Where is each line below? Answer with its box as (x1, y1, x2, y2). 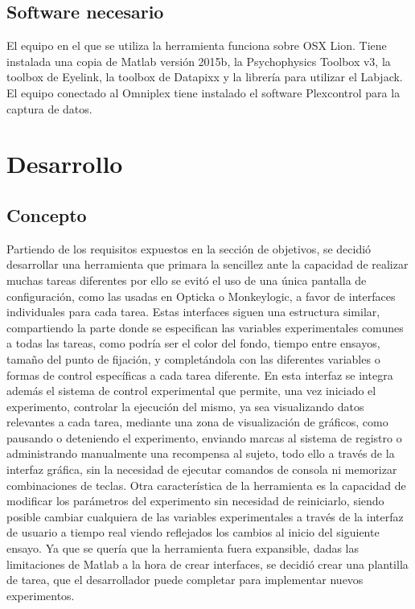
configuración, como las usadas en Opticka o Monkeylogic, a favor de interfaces (6, 287, 396, 304)
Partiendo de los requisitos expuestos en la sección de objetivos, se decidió (6, 240, 372, 257)
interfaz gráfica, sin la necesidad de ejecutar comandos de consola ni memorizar (6, 461, 397, 478)
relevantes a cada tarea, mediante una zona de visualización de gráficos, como (6, 414, 388, 430)
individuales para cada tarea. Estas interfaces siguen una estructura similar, (6, 303, 380, 320)
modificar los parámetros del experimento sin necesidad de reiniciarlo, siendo (6, 492, 384, 509)
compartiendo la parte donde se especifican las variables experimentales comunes (6, 319, 404, 335)
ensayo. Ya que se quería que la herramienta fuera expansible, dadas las (6, 540, 360, 557)
